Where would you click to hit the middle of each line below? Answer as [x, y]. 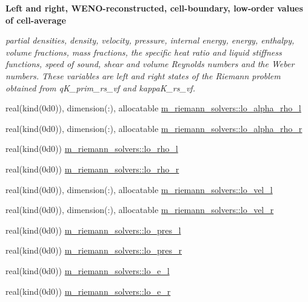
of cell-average [36, 20]
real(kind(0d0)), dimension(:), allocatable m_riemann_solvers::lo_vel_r [140, 210]
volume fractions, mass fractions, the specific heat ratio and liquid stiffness [144, 52]
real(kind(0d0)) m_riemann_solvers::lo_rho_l [92, 149]
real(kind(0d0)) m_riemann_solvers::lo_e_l [88, 270]
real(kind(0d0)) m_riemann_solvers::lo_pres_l [93, 230]
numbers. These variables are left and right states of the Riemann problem [143, 75]
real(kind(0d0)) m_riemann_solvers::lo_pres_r [94, 250]
